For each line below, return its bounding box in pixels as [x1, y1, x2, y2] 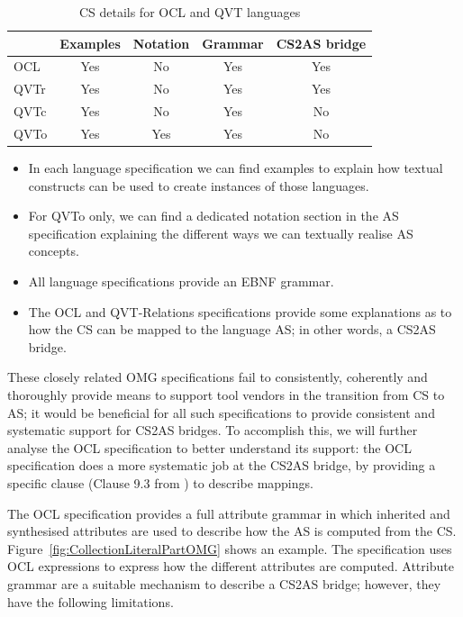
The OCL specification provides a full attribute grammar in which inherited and [7, 504, 450, 522]
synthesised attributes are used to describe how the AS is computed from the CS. [7, 522, 457, 540]
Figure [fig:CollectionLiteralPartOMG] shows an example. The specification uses [7, 539, 452, 558]
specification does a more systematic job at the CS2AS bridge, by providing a [7, 456, 436, 475]
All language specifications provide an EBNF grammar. [28, 272, 334, 291]
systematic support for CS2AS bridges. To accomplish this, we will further [7, 421, 418, 440]
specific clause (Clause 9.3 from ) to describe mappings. [7, 473, 313, 492]
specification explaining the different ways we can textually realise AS [28, 223, 413, 242]
